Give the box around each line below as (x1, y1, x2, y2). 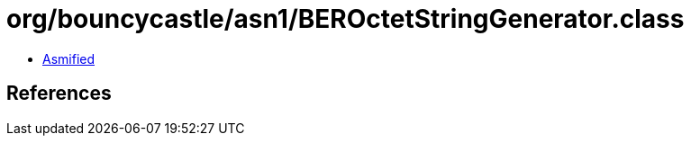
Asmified (42, 50, 95, 67)
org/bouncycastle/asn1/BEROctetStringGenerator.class (6, 4, 685, 34)
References (6, 82, 112, 105)
